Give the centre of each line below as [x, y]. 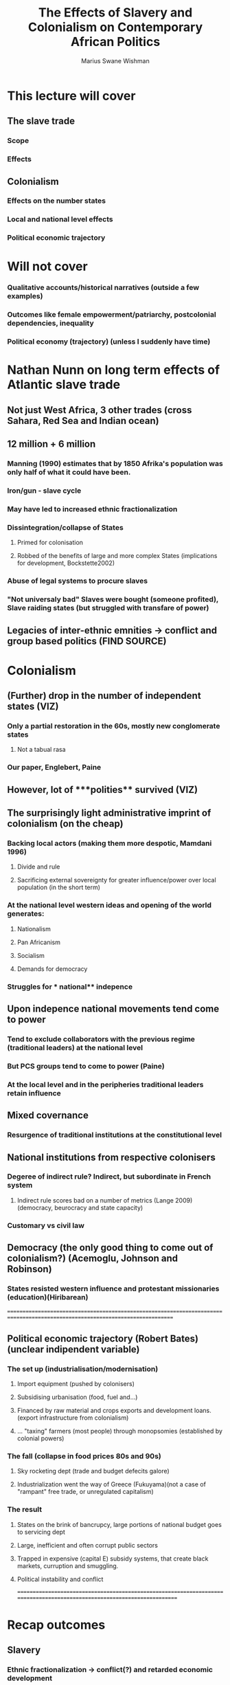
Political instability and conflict [60, 1579]
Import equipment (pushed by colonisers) [76, 1384]
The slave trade [41, 121]
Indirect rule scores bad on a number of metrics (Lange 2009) [105, 1200]
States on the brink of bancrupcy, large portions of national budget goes [119, 1524]
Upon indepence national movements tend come [113, 1009]
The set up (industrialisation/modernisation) [83, 1369]
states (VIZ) [33, 707]
